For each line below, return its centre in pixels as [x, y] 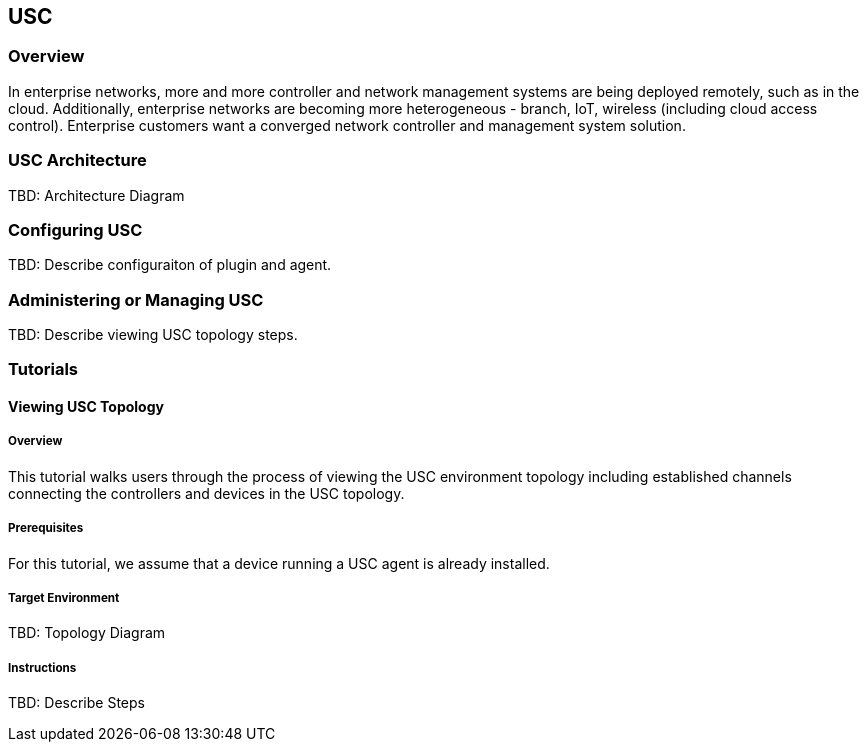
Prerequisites [46, 528]
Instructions [42, 667]
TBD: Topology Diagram [87, 633]
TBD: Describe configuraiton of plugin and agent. [170, 265]
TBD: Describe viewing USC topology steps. [153, 335]
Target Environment [64, 597]
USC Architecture [77, 160]
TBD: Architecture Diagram [96, 195]
